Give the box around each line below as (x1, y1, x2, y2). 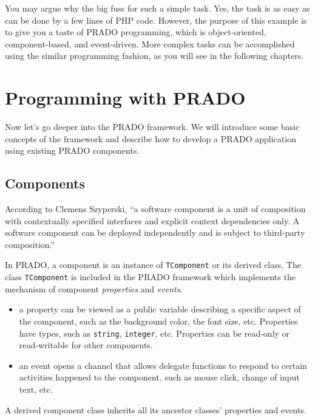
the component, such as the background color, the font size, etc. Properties (19, 314, 298, 327)
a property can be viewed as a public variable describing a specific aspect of (19, 303, 301, 315)
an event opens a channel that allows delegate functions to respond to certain (19, 359, 307, 371)
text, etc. (19, 382, 53, 395)
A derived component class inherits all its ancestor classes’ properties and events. (5, 403, 307, 416)
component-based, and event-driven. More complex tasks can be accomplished (5, 37, 295, 50)
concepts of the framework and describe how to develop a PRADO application (5, 132, 296, 145)
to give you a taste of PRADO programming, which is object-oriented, (5, 26, 266, 38)
